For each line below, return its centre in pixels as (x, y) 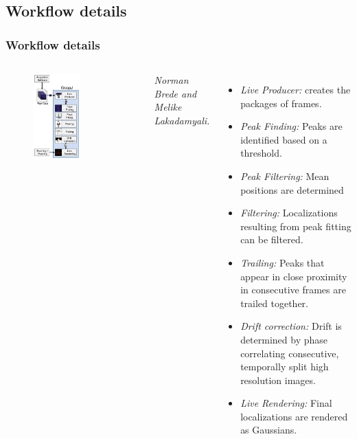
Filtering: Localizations (289, 213)
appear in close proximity (294, 276)
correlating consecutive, (290, 353)
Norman (171, 80)
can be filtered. (272, 239)
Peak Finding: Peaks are (291, 126)
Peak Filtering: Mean (285, 176)
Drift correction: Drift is (291, 326)
